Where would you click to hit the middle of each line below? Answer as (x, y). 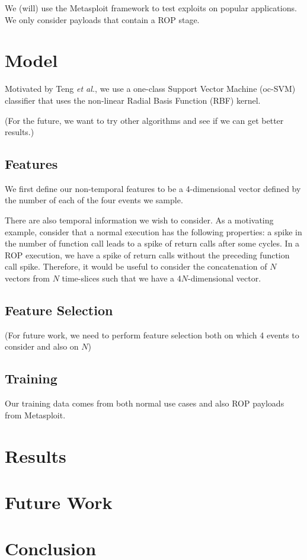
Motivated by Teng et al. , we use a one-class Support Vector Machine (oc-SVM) (150, 89)
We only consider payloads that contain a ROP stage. (102, 19)
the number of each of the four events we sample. (94, 200)
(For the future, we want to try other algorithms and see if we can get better (144, 120)
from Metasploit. (35, 415)
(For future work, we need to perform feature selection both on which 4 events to (152, 335)
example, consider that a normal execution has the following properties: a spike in (153, 231)
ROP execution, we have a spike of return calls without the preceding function (147, 255)
